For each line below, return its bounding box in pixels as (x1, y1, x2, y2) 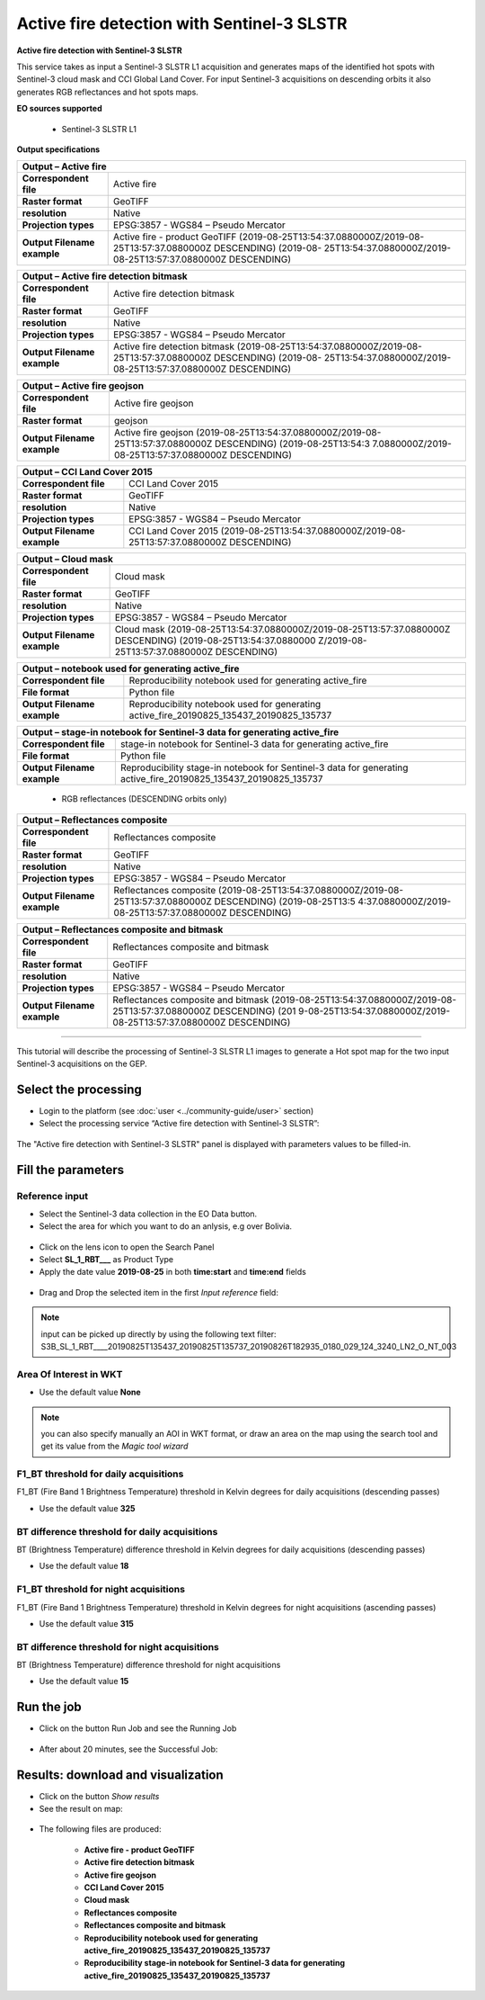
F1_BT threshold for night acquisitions (16, 1583, 186, 1596)
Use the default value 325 (39, 1502, 136, 1513)
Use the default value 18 (39, 1561, 129, 1572)
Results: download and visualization (16, 1767, 224, 1782)
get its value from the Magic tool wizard (40, 1440, 189, 1452)
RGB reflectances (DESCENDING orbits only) (61, 794, 228, 804)
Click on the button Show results (39, 1790, 160, 1801)
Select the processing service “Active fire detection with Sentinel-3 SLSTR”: (39, 1118, 320, 1129)
